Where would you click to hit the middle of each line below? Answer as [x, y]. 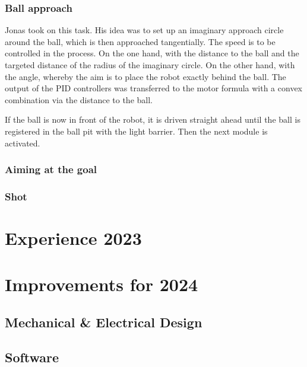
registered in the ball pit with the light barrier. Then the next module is [136, 131]
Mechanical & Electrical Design [104, 322]
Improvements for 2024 [102, 284]
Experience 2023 [73, 238]
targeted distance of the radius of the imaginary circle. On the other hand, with [150, 65]
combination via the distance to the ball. [79, 99]
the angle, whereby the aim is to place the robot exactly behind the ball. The [145, 76]
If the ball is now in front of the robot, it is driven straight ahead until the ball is [153, 119]
